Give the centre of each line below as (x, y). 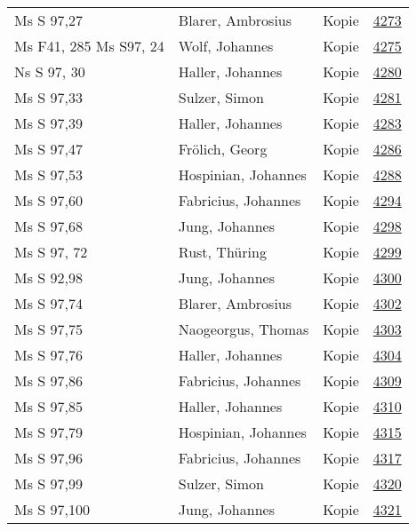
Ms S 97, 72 (51, 252)
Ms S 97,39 (48, 123)
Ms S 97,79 (48, 432)
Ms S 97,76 (48, 355)
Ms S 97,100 (52, 509)
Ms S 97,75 (48, 329)
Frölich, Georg (223, 149)
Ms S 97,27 (48, 20)
